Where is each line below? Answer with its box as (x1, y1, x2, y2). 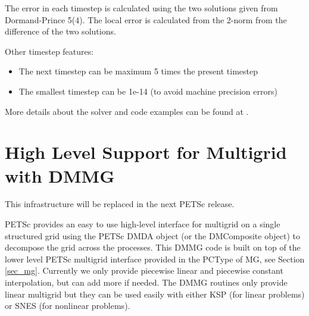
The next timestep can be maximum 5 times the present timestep (18, 65, 258, 77)
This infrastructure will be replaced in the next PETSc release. (5, 198, 235, 210)
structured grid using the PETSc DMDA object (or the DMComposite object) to (5, 229, 301, 242)
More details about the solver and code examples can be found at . (5, 105, 249, 117)
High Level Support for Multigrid (5, 140, 287, 164)
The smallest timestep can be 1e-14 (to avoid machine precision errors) (18, 85, 277, 97)
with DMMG (5, 163, 115, 187)
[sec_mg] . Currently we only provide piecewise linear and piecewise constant (5, 264, 283, 277)
